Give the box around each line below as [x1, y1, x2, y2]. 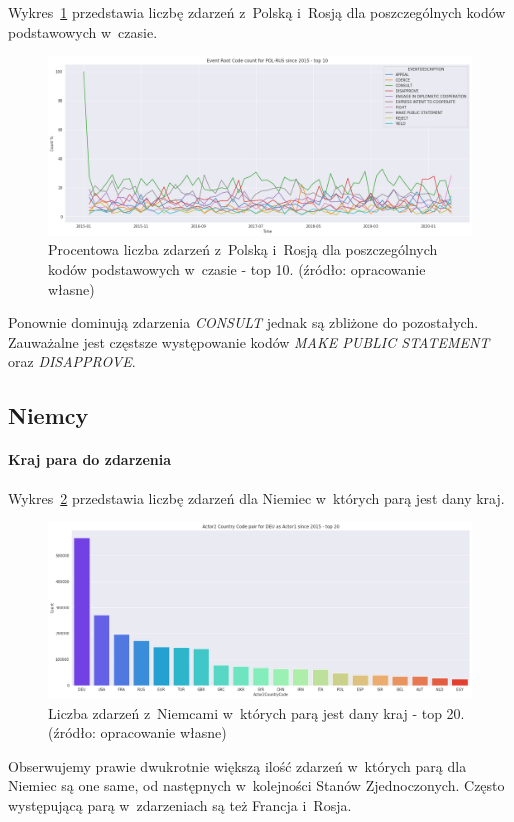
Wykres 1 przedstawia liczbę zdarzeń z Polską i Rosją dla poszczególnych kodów [8, 2, 506, 22]
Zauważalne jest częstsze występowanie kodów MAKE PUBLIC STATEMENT [8, 331, 490, 352]
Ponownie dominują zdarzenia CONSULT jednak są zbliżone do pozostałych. [8, 312, 479, 333]
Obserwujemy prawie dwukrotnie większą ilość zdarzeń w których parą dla [8, 755, 467, 776]
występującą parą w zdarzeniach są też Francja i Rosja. [8, 794, 352, 815]
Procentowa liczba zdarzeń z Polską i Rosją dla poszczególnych [48, 239, 438, 260]
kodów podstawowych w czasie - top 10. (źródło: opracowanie [48, 259, 426, 280]
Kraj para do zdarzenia [8, 449, 172, 470]
